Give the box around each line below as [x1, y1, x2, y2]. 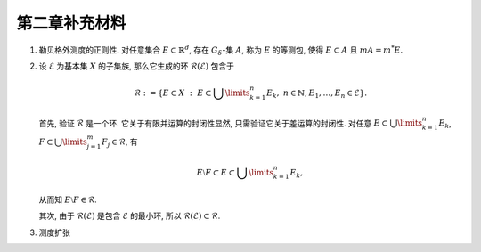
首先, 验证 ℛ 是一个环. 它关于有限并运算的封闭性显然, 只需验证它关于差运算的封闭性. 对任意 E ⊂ [38, 118, 389, 128]
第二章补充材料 [16, 13, 126, 33]
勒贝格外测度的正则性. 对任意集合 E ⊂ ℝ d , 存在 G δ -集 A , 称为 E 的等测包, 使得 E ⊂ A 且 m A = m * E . [38, 43, 404, 57]
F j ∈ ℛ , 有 [101, 136, 138, 149]
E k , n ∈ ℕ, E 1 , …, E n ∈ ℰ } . [265, 87, 368, 100]
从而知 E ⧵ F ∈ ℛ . [38, 194, 97, 205]
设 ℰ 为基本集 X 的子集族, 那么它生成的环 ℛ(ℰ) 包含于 [38, 61, 235, 71]
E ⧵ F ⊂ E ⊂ [196, 167, 236, 177]
